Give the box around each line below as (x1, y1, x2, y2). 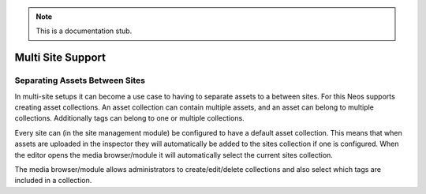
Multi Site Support (14, 51, 106, 65)
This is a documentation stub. (35, 26, 133, 35)
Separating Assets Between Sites (14, 75, 146, 86)
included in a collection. (14, 176, 92, 185)
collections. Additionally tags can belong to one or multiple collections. (14, 114, 245, 123)
